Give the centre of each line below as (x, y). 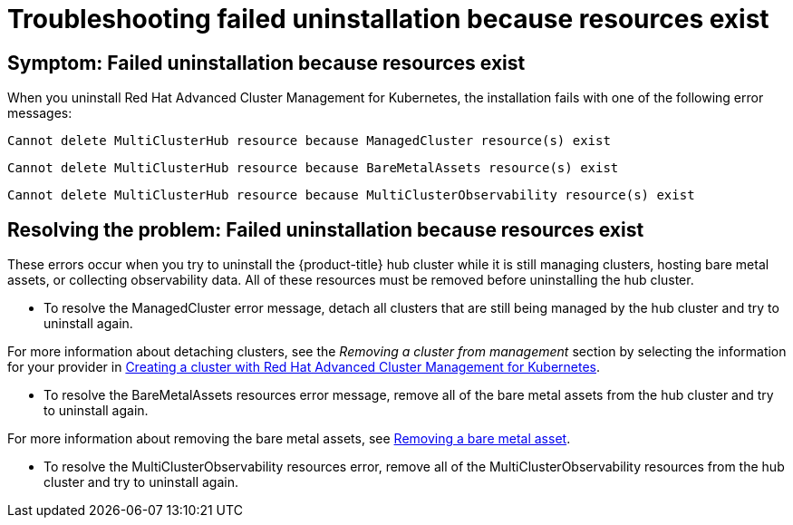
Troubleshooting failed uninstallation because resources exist (388, 19)
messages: (40, 113)
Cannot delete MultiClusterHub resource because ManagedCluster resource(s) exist (309, 141)
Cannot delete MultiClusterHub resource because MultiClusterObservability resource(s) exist (351, 195)
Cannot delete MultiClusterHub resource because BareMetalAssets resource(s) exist (313, 168)
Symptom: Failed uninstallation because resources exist (266, 63)
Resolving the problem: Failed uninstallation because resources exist (326, 229)
